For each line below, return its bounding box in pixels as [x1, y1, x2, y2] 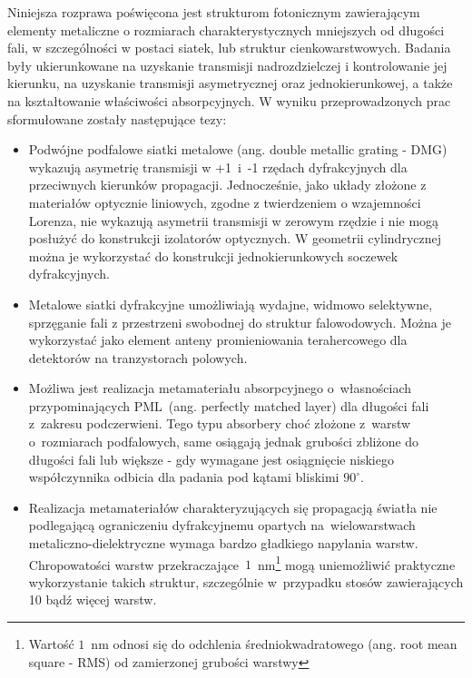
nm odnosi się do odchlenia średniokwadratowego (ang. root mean [91, 634, 457, 653]
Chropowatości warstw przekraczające [28, 555, 240, 574]
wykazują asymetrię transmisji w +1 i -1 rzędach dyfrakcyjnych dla [28, 157, 408, 176]
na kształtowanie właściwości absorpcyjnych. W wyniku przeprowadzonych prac [7, 91, 451, 110]
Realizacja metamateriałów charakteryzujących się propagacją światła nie [28, 497, 438, 516]
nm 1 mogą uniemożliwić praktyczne [258, 552, 456, 574]
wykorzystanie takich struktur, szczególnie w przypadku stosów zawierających [28, 572, 464, 591]
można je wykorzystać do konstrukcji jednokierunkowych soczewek [28, 246, 398, 265]
